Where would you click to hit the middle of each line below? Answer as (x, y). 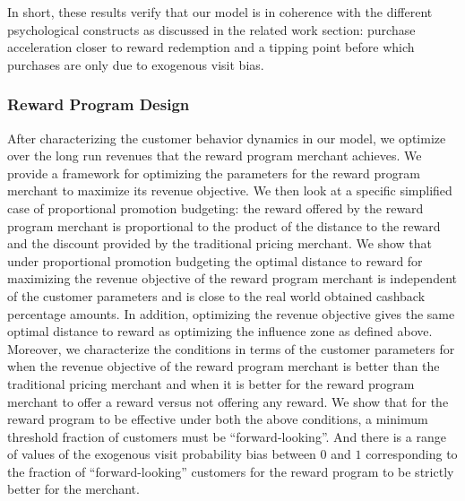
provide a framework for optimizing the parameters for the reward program (214, 173)
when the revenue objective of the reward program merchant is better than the (224, 366)
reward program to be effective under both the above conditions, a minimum (218, 419)
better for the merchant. (73, 489)
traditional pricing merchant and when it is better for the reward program (211, 383)
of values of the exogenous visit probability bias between (162, 454)
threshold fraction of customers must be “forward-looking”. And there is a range (227, 436)
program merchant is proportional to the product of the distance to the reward (224, 225)
